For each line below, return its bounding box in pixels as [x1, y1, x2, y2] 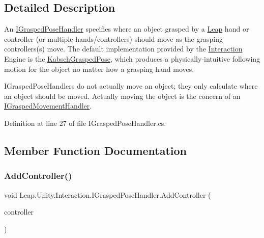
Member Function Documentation [4, 142, 187, 158]
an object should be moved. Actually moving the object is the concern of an [4, 90, 241, 101]
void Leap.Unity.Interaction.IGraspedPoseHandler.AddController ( [4, 189, 211, 200]
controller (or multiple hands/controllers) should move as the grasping [4, 33, 223, 44]
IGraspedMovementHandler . [4, 100, 92, 111]
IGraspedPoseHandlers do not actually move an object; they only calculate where [4, 81, 258, 91]
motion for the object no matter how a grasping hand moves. [4, 63, 194, 74]
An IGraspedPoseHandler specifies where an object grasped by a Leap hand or [4, 23, 249, 34]
